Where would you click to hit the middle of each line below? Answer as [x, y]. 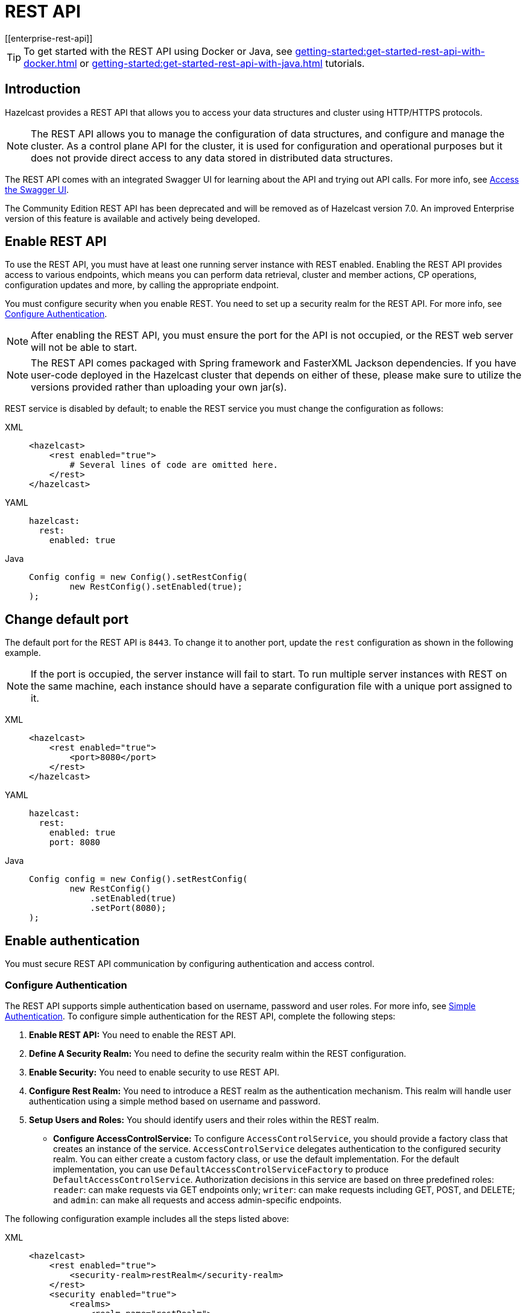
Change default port [67, 619]
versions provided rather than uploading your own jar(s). [159, 387]
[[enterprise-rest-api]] [49, 38]
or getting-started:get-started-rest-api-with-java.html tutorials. [222, 63]
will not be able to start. [84, 348]
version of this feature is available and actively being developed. [132, 218]
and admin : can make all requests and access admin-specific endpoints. [198, 1200]
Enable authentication [72, 940]
